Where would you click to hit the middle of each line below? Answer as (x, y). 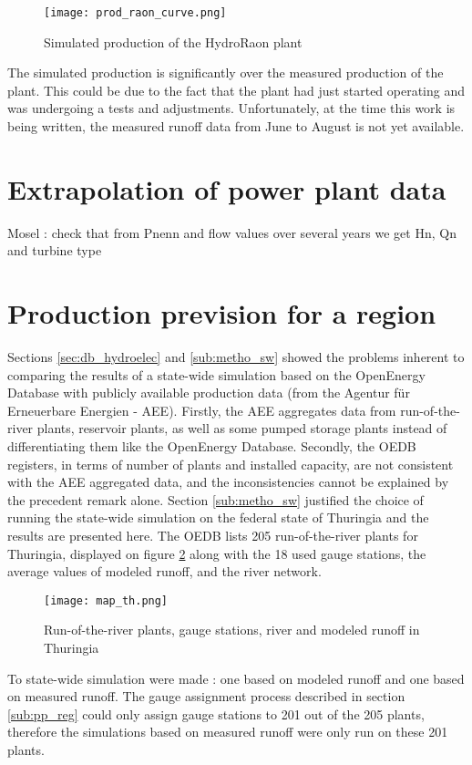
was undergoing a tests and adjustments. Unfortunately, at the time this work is (231, 108)
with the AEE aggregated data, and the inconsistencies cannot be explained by (228, 482)
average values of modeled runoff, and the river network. (164, 571)
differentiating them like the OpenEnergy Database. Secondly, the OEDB (212, 446)
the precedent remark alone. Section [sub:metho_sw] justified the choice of (215, 499)
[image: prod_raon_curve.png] (135, 13)
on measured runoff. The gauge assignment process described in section (206, 696)
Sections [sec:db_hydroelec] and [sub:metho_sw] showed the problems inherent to (236, 357)
